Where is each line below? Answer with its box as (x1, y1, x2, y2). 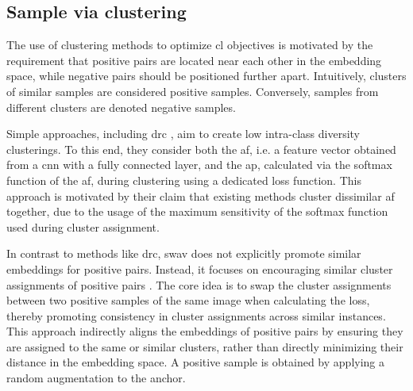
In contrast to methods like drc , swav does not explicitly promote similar (6, 245, 361, 262)
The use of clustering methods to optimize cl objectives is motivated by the (6, 36, 373, 53)
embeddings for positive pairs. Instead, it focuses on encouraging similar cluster (6, 260, 393, 277)
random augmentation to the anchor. (6, 370, 186, 386)
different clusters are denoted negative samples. (6, 98, 236, 115)
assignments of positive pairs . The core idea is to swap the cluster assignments (6, 276, 392, 293)
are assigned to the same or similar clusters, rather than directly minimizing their (6, 338, 403, 355)
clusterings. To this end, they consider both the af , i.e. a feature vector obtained (6, 140, 396, 157)
